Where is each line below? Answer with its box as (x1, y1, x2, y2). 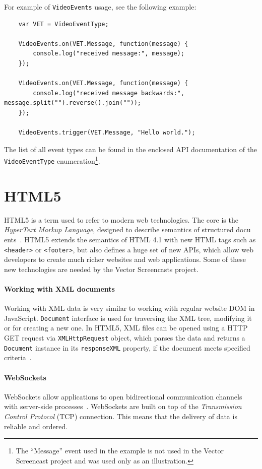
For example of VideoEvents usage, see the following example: (4, 2, 196, 12)
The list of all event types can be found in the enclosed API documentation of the (4, 144, 257, 154)
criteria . (4, 352, 32, 363)
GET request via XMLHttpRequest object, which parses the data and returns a (4, 332, 245, 343)
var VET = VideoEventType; (18, 20, 109, 28)
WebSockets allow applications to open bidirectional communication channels (4, 391, 242, 401)
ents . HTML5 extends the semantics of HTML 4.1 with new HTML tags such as (4, 234, 256, 244)
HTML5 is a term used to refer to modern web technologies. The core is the (4, 214, 238, 225)
